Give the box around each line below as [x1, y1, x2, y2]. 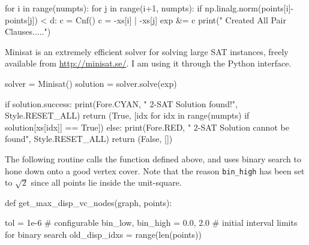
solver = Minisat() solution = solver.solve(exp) [5, 77, 177, 89]
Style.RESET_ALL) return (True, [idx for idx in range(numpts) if [5, 109, 250, 122]
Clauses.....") [5, 25, 51, 38]
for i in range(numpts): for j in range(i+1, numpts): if [5, 2, 202, 14]
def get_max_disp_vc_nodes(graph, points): [5, 196, 172, 208]
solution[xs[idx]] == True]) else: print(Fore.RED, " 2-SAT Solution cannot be [5, 120, 289, 133]
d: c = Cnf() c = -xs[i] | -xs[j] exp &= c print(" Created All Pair [50, 13, 286, 26]
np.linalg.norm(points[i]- [205, 2, 294, 14]
